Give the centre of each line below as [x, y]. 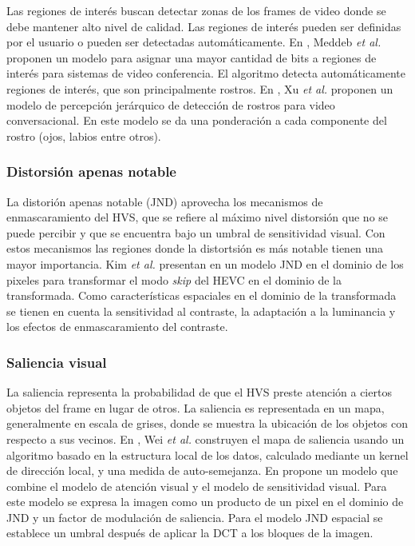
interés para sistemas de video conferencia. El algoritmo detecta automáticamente [206, 73]
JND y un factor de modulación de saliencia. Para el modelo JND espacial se [195, 517]
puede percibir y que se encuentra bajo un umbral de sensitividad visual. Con [196, 232]
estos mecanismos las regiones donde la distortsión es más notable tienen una [195, 248]
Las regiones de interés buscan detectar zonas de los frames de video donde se [196, 10]
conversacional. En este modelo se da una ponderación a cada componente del [197, 120]
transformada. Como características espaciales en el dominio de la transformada [202, 295]
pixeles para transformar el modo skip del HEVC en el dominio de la [174, 279]
